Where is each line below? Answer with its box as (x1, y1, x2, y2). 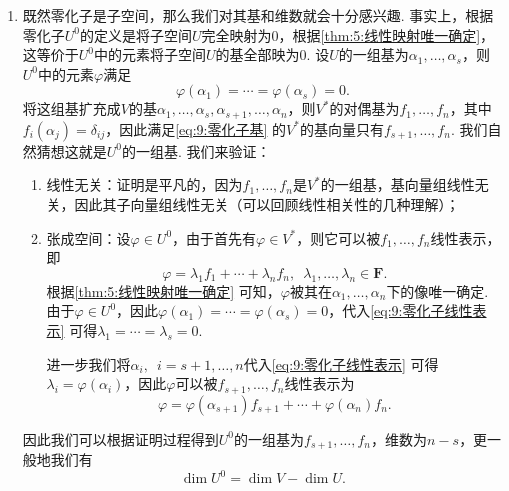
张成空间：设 (46, 227, 131, 248)
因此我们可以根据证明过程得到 (22, 428, 219, 449)
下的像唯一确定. (386, 280, 489, 301)
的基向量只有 (299, 118, 384, 139)
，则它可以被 (296, 227, 381, 248)
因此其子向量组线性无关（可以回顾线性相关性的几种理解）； (74, 194, 460, 215)
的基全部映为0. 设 (215, 44, 330, 65)
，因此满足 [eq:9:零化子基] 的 (105, 118, 287, 139)
